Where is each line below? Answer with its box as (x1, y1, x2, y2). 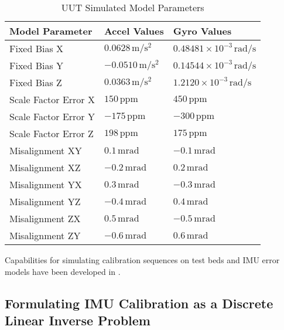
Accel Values (104, 24, 164, 38)
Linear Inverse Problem (5, 311, 150, 329)
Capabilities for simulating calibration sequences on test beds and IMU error (5, 254, 280, 266)
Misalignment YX (9, 178, 82, 191)
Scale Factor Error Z (9, 127, 94, 140)
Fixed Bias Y (9, 59, 64, 72)
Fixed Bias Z (9, 76, 62, 89)
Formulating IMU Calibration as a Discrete (5, 294, 273, 312)
